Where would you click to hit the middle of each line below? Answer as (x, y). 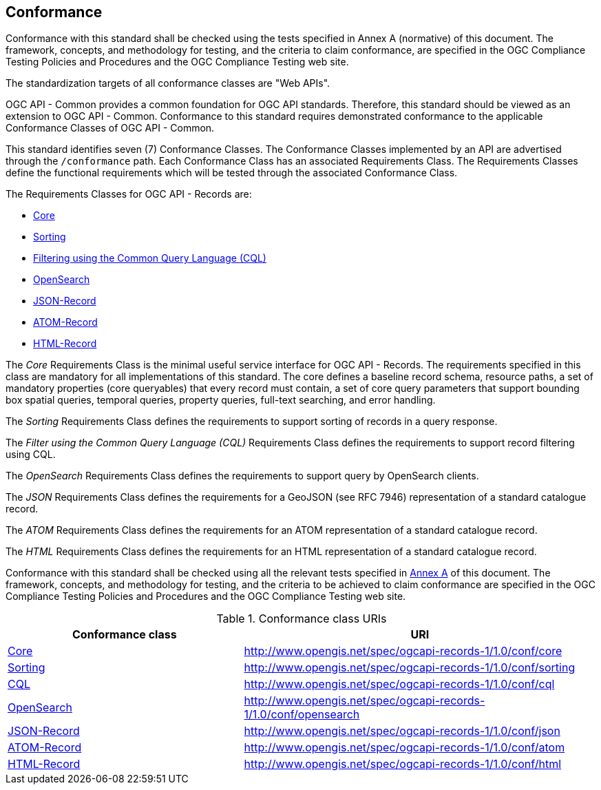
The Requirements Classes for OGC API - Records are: (129, 194)
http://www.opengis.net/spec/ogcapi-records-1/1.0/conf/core (403, 651)
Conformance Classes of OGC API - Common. (110, 128)
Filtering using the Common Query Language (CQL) (150, 258)
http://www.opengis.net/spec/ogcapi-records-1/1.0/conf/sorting (410, 668)
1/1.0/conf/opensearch (302, 715)
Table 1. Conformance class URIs (302, 619)
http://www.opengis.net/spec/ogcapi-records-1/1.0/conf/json (402, 731)
